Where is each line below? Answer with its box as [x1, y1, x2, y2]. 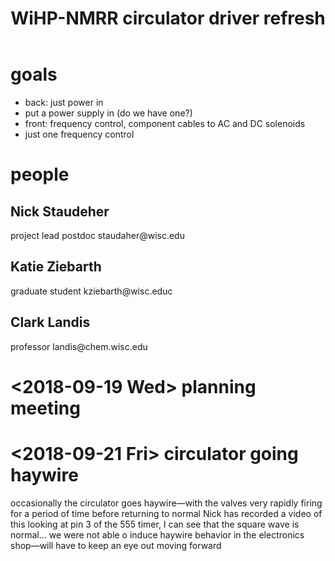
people [10, 163, 70, 186]
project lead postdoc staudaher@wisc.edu [10, 229, 185, 241]
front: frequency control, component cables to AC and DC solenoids [24, 117, 306, 129]
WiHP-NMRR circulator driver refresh [10, 7, 326, 30]
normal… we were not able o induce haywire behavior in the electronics [10, 528, 305, 541]
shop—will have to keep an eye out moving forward [10, 539, 222, 551]
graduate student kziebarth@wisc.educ [10, 285, 173, 297]
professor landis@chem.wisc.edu [10, 340, 148, 352]
